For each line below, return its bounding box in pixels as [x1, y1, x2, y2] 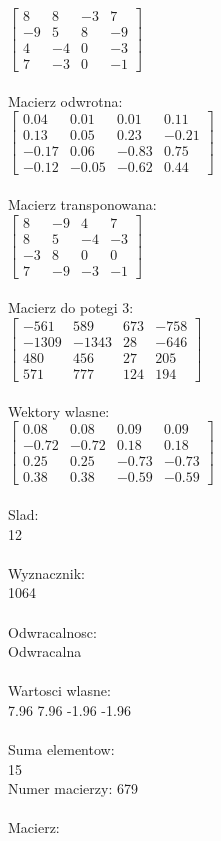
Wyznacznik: [8, 562, 86, 583]
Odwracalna [8, 641, 82, 662]
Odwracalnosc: [8, 621, 97, 642]
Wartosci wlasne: [8, 680, 111, 701]
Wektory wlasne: [8, 400, 110, 421]
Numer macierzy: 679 [8, 778, 138, 799]
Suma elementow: [8, 739, 115, 760]
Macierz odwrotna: [8, 90, 123, 111]
